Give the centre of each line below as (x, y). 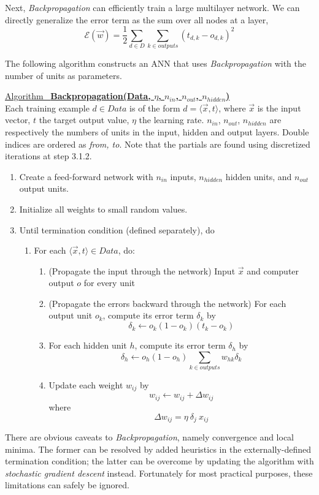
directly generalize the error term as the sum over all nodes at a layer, (137, 19)
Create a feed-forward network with (86, 176)
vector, (18, 120)
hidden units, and (259, 176)
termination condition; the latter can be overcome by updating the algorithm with (159, 461)
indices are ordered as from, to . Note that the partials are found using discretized (158, 144)
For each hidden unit (88, 345)
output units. (44, 188)
